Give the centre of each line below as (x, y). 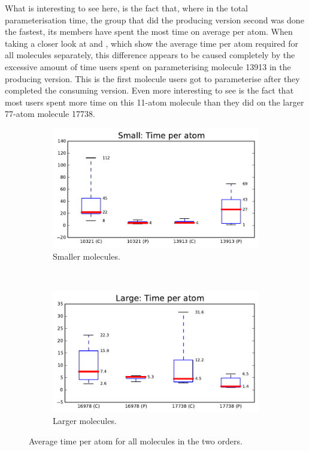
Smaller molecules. (87, 256)
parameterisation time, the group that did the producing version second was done (154, 19)
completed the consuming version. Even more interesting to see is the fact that (149, 90)
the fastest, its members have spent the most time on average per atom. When (149, 31)
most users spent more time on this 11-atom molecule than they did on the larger (154, 102)
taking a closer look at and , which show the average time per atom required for (152, 43)
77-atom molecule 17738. (50, 114)
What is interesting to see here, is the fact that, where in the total (126, 8)
